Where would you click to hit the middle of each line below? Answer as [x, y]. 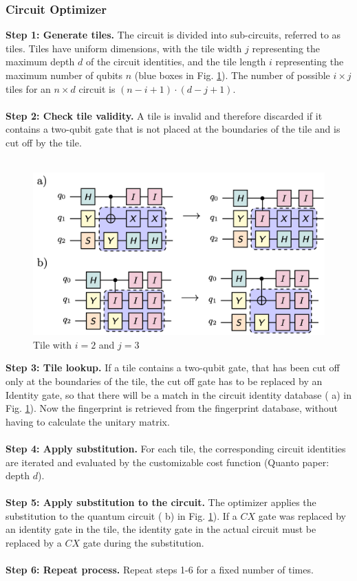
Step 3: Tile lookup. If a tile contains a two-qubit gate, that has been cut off [173, 368]
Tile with [52, 344]
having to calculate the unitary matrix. [88, 421]
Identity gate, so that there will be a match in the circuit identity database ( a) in [179, 394]
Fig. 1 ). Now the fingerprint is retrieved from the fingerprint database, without [172, 408]
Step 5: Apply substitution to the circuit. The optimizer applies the [161, 502]
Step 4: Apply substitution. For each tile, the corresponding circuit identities [176, 448]
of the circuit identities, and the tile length [176, 62]
